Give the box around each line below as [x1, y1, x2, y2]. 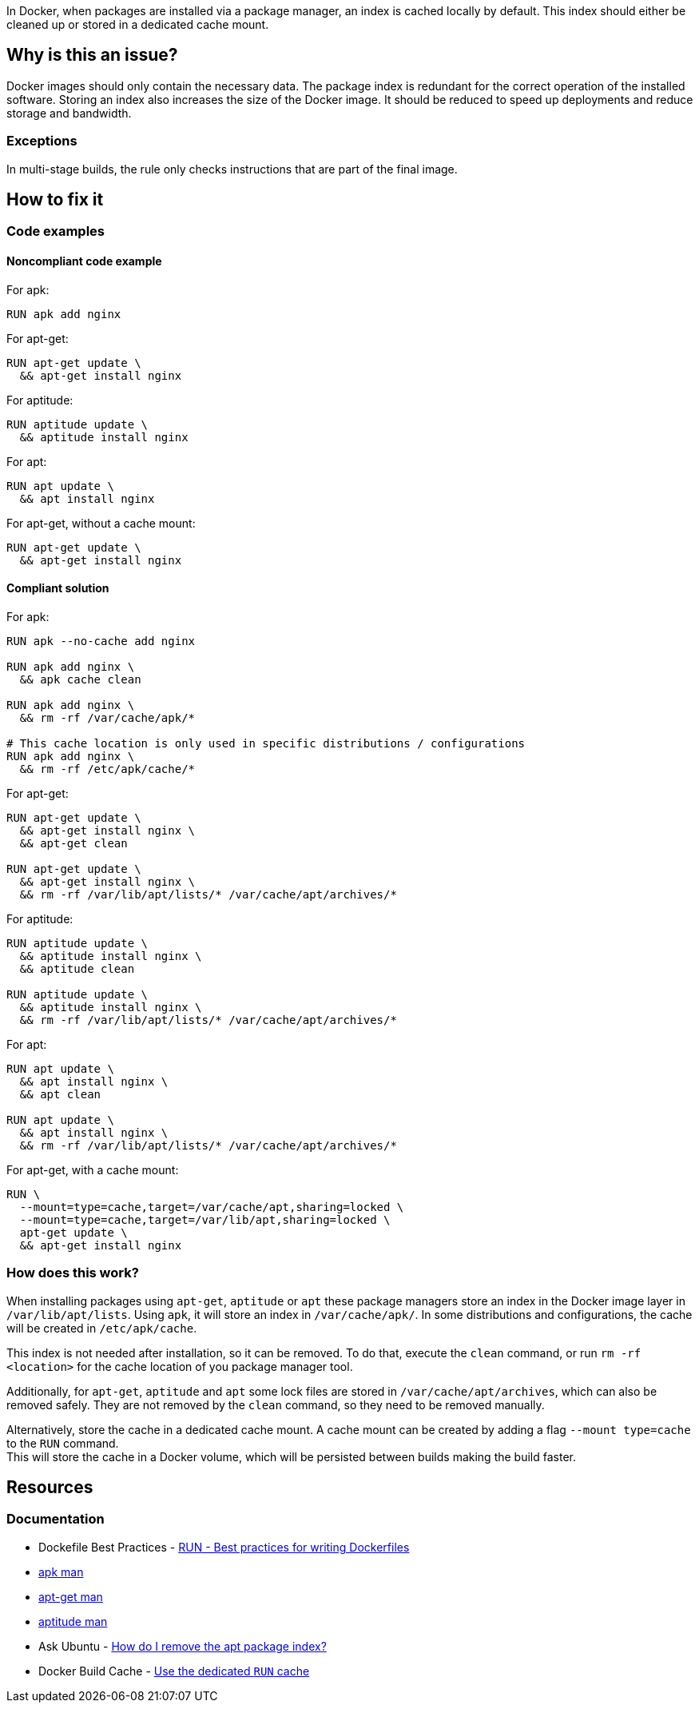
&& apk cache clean [19, 672, 141, 686]
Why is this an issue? [6, 45, 178, 66]
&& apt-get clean [19, 836, 128, 850]
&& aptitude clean [19, 962, 135, 975]
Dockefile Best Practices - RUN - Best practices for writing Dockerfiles [38, 1540, 410, 1554]
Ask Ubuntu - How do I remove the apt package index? [38, 1639, 327, 1653]
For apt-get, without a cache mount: [6, 516, 196, 530]
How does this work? [6, 1265, 139, 1281]
